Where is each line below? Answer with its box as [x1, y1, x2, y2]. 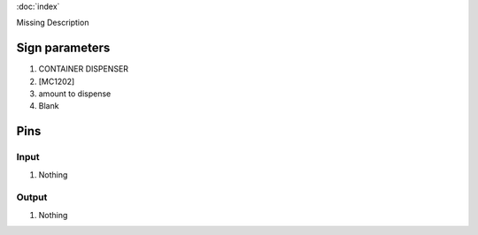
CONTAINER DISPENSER [38, 64, 128, 74]
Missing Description [16, 18, 89, 28]
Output [16, 191, 48, 203]
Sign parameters [16, 41, 111, 56]
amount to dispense [38, 88, 112, 99]
